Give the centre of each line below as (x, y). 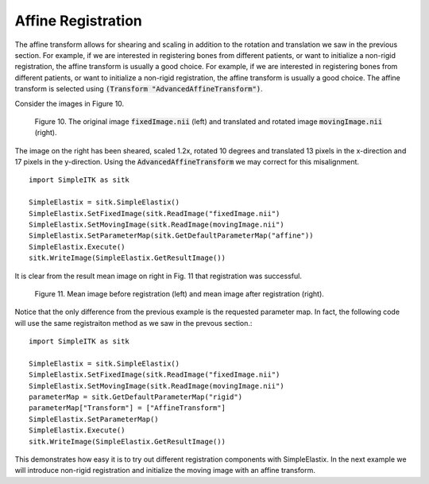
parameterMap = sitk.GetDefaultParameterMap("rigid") (135, 397)
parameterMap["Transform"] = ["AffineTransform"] (128, 408)
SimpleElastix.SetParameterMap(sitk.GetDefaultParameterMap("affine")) (171, 236)
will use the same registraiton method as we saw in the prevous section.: (133, 323)
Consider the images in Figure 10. (70, 103)
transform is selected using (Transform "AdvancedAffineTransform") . (139, 89)
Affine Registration (79, 21)
